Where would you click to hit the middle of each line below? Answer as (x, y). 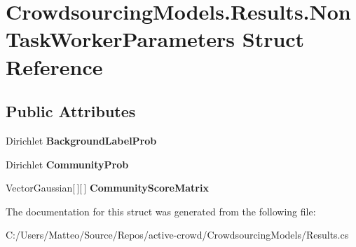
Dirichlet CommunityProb (67, 164)
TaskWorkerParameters (121, 39)
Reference (54, 66)
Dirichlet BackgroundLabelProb (81, 140)
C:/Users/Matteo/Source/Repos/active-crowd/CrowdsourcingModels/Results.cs (177, 235)
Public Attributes (71, 111)
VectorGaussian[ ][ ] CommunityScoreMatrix (107, 188)
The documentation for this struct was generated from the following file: (161, 211)
